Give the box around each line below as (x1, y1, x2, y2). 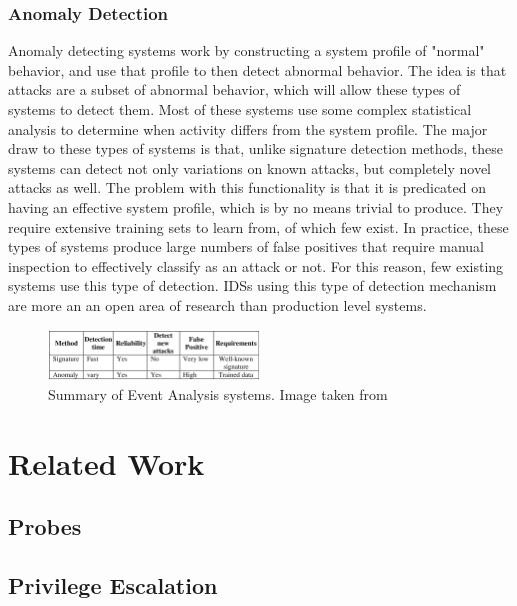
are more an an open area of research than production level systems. (8, 294, 427, 315)
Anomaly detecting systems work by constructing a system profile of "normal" (8, 40, 485, 61)
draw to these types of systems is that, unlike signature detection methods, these (8, 138, 503, 159)
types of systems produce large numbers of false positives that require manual (8, 236, 485, 257)
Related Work (8, 442, 205, 483)
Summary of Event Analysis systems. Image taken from (48, 383, 388, 404)
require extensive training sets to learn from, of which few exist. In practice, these (8, 216, 509, 237)
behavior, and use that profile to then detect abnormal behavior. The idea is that (8, 59, 507, 80)
